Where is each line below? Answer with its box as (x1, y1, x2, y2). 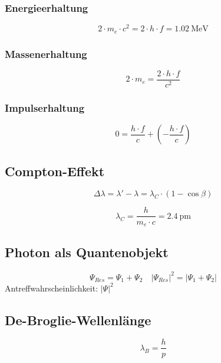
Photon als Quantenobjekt (5, 243, 169, 261)
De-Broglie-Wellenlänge (5, 310, 151, 329)
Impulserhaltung (5, 100, 85, 115)
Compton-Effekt (5, 161, 105, 180)
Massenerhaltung (5, 46, 87, 61)
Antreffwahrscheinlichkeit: (5, 281, 98, 294)
